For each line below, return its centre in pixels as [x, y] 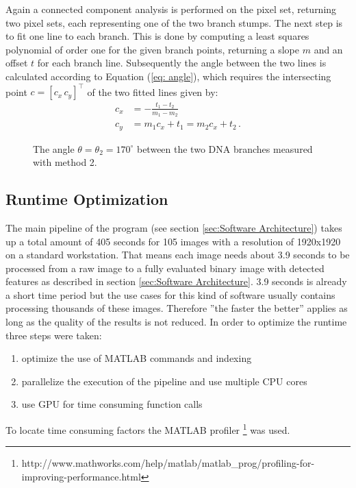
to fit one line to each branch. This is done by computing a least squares [157, 36]
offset [17, 63]
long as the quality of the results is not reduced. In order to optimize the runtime [176, 322]
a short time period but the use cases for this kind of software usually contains [170, 294]
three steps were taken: [54, 335]
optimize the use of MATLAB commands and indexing [137, 358]
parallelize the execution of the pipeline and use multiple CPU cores [164, 381]
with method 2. [65, 162]
